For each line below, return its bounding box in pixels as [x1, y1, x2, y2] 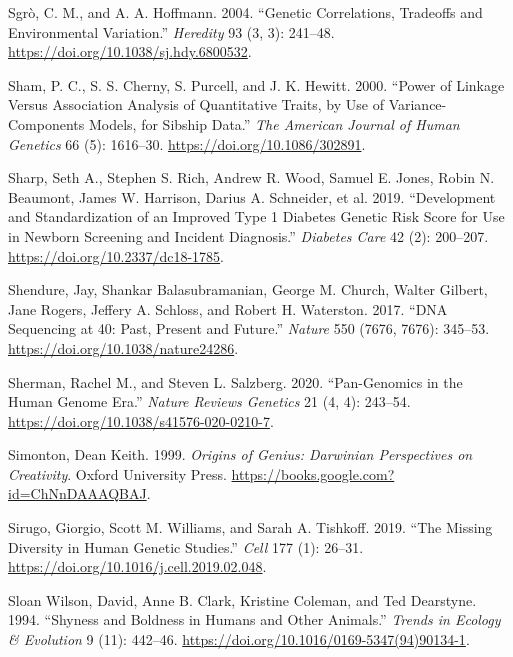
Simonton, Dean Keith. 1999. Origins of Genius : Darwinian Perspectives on [8, 444, 473, 465]
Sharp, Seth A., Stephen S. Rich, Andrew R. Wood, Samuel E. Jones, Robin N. [8, 167, 495, 188]
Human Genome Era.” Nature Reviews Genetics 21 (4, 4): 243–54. [8, 391, 411, 412]
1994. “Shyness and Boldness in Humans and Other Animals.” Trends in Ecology [8, 609, 501, 630]
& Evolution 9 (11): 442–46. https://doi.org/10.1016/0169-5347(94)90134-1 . [8, 629, 470, 650]
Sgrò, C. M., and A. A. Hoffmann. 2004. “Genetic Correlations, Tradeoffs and [8, 2, 483, 22]
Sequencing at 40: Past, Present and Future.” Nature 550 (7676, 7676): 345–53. [8, 318, 490, 339]
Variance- [388, 94, 447, 115]
